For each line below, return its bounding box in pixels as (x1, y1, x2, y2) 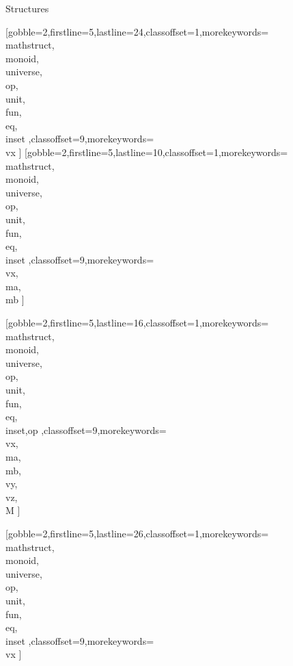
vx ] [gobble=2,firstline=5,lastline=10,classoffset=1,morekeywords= (5, 144, 288, 159)
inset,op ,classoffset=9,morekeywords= (5, 422, 167, 437)
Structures (5, 1, 49, 15)
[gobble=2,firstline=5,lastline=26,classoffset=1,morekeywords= (5, 526, 269, 540)
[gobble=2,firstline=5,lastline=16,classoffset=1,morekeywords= (5, 316, 269, 330)
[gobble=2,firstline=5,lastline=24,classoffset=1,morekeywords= (5, 24, 269, 38)
